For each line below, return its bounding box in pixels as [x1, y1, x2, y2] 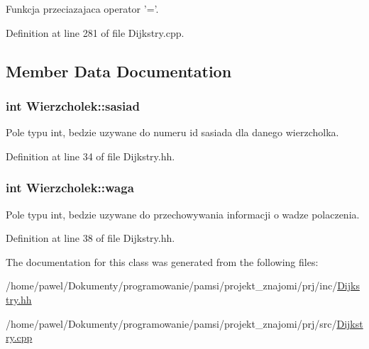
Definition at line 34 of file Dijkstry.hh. [6, 148, 175, 163]
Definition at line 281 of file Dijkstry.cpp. [6, 25, 184, 40]
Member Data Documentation [6, 60, 232, 82]
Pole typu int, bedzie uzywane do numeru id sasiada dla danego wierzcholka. [6, 125, 339, 140]
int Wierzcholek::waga [6, 179, 134, 196]
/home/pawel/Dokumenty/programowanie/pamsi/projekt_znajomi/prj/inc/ [6, 278, 338, 293]
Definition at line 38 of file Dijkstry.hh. [6, 231, 175, 245]
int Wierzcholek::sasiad [6, 96, 140, 114]
